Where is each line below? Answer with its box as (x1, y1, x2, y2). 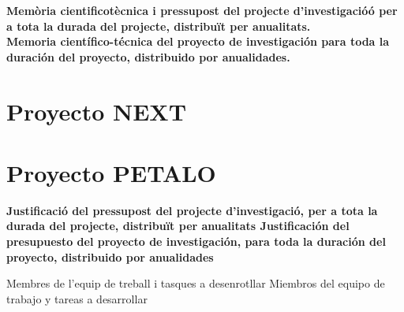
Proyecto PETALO (6, 156, 216, 188)
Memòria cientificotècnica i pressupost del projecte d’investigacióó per (6, 2, 398, 18)
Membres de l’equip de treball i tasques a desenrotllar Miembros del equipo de (6, 275, 385, 292)
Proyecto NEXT (6, 95, 187, 127)
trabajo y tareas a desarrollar (6, 290, 148, 306)
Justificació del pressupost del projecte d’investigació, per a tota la (6, 202, 378, 218)
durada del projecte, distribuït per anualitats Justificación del (6, 217, 350, 234)
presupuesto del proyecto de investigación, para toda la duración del (6, 233, 386, 250)
